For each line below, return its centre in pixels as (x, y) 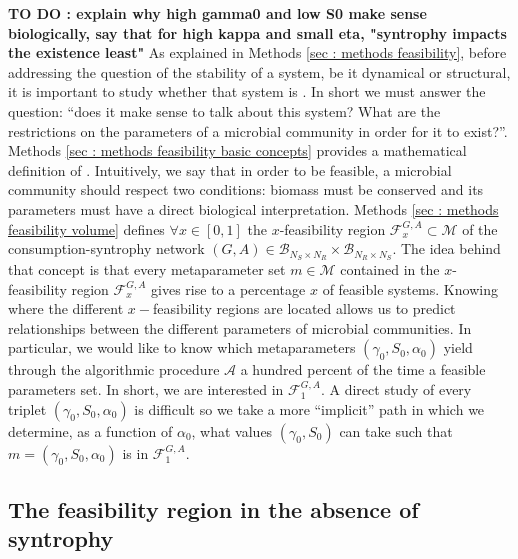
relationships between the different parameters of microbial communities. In (240, 327)
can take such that (396, 430)
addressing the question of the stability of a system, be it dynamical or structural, (259, 71)
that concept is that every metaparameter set (147, 268)
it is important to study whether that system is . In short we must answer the (247, 91)
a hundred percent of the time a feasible (363, 369)
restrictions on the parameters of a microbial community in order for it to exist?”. (258, 130)
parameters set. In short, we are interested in (146, 388)
